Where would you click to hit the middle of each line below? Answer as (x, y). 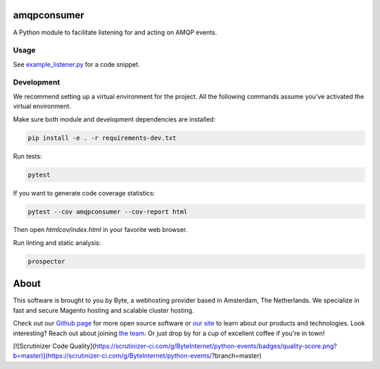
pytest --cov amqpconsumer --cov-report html (108, 212)
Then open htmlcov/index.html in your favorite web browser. (100, 230)
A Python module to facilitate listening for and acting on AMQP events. (115, 32)
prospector (46, 261)
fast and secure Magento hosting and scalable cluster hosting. (103, 310)
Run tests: (27, 156)
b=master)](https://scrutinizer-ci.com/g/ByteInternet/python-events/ (113, 356)
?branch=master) (236, 356)
